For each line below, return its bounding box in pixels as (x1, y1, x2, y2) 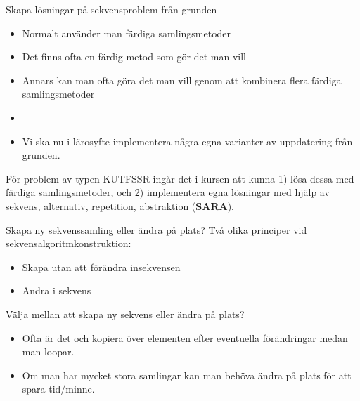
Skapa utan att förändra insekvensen (22, 259, 181, 274)
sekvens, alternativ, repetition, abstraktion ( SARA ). (6, 198, 234, 213)
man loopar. (22, 344, 75, 359)
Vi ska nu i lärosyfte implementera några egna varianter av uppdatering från (22, 133, 353, 148)
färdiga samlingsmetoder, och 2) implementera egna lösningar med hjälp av (6, 185, 330, 199)
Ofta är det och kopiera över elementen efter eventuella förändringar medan (22, 330, 348, 345)
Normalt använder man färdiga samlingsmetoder (22, 25, 231, 40)
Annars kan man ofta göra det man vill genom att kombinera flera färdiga (22, 72, 342, 87)
